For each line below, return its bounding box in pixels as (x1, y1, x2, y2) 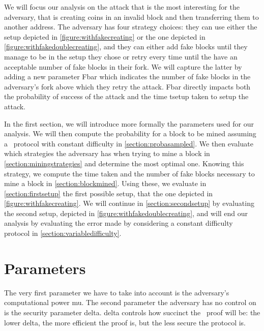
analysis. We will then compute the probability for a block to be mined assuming (4, 128, 256, 139)
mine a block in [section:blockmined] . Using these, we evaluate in (4, 178, 207, 189)
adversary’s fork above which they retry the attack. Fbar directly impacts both (4, 81, 251, 92)
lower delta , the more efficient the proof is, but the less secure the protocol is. (4, 317, 246, 327)
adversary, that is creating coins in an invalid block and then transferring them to (4, 11, 259, 22)
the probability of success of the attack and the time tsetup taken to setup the (4, 91, 249, 102)
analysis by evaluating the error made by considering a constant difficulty (4, 218, 233, 228)
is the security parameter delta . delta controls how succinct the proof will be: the (4, 307, 260, 317)
